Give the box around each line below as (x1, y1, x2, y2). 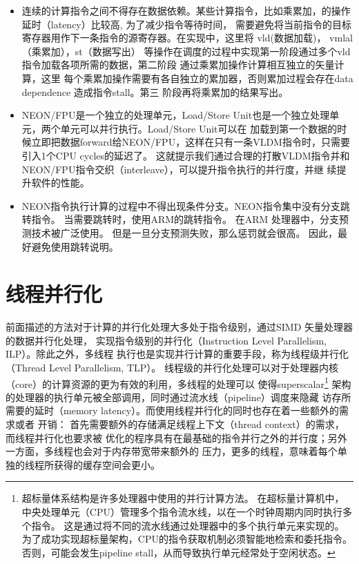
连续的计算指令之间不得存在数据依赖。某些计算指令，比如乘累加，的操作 (21, 3, 351, 17)
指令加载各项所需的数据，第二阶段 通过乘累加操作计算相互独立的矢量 (21, 57, 335, 72)
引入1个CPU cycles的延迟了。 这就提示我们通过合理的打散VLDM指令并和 (21, 148, 350, 162)
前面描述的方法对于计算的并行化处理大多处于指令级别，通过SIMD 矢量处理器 (6, 320, 353, 334)
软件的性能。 (31, 175, 90, 190)
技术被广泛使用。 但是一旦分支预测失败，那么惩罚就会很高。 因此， (31, 225, 338, 240)
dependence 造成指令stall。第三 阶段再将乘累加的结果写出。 (21, 84, 289, 99)
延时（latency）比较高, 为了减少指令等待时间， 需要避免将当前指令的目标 (21, 17, 351, 31)
